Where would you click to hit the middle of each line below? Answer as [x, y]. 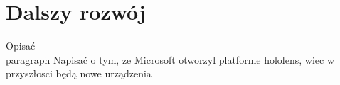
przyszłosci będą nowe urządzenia [79, 73]
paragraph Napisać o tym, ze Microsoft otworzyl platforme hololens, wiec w [170, 59]
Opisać [21, 46]
